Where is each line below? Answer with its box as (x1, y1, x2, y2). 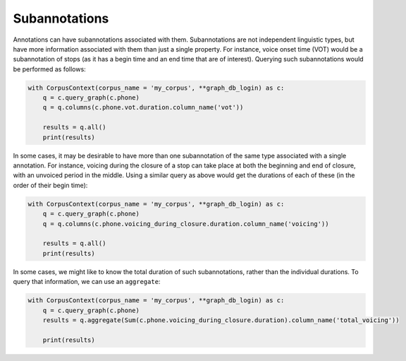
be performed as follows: (13, 64, 86, 73)
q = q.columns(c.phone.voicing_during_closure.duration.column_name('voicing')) (42, 220, 329, 227)
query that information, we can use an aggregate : (13, 278, 161, 286)
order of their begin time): (13, 181, 88, 189)
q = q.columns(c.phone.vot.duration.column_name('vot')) (42, 103, 244, 112)
